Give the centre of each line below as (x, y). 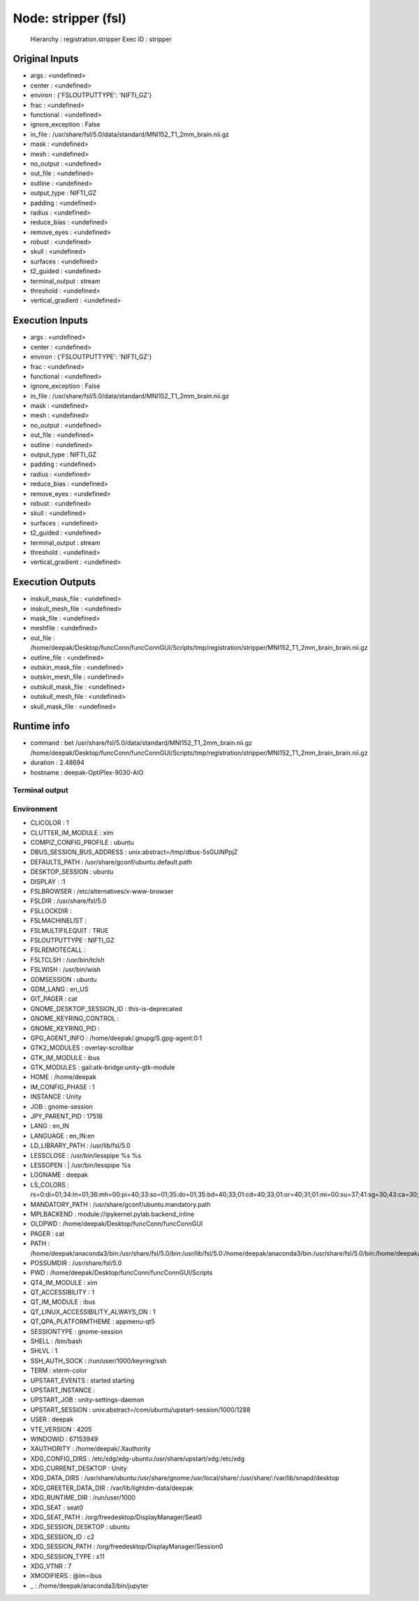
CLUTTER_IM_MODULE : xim (72, 832)
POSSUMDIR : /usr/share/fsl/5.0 (76, 1263)
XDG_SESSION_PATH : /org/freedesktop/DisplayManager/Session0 (127, 1546)
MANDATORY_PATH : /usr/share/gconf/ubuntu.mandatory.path (120, 1204)
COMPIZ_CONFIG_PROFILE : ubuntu (82, 843)
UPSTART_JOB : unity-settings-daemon (87, 1400)
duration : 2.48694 (58, 762)
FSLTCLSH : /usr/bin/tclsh (67, 959)
